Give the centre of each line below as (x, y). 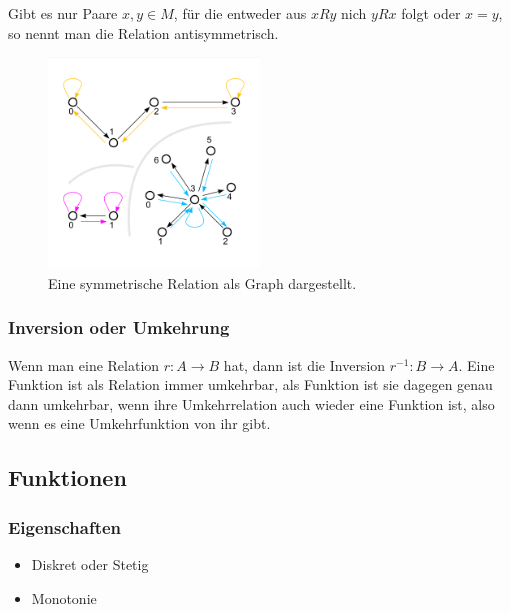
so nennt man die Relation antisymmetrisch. (143, 32)
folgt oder (431, 13)
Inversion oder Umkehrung (119, 327)
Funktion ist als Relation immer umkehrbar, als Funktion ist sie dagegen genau (250, 384)
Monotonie (64, 597)
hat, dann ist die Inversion (304, 364)
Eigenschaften (65, 526)
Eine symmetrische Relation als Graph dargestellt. (202, 282)
